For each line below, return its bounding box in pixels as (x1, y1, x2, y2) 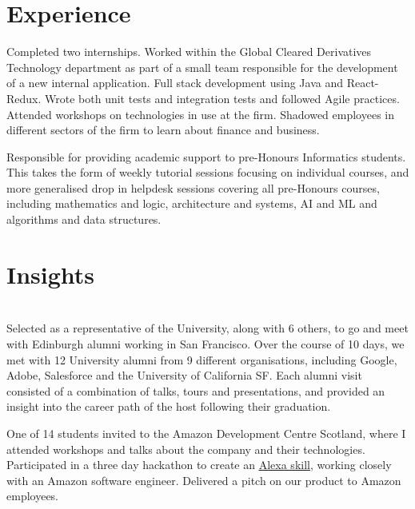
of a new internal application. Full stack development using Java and (6, 74, 343, 91)
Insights (6, 257, 95, 290)
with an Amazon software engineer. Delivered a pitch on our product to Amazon (6, 471, 401, 488)
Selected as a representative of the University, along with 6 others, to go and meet (6, 320, 409, 336)
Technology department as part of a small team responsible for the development (6, 58, 398, 75)
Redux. (6, 89, 42, 106)
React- (346, 74, 379, 91)
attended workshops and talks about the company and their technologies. (6, 440, 365, 457)
